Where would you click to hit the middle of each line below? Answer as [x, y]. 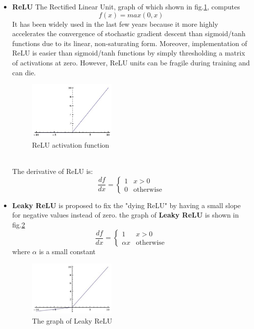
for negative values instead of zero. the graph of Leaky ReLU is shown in [126, 215]
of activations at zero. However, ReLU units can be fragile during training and [131, 62]
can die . [24, 72]
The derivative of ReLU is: [52, 171]
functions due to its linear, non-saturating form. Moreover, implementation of [129, 43]
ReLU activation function [71, 144]
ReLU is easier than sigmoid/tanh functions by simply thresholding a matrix [128, 53]
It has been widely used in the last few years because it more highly [115, 24]
